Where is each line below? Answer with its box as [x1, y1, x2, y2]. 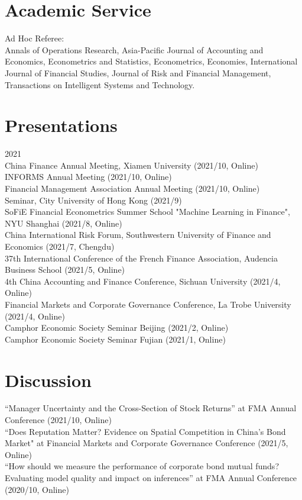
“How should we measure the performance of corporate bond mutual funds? [5, 460, 279, 472]
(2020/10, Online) [5, 483, 69, 495]
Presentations [5, 113, 118, 137]
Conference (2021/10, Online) [5, 414, 112, 426]
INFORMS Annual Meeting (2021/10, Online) [5, 170, 172, 183]
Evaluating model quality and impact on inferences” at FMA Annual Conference [5, 472, 297, 483]
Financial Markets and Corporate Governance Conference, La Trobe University [5, 298, 291, 310]
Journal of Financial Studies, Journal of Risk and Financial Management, [5, 66, 271, 79]
